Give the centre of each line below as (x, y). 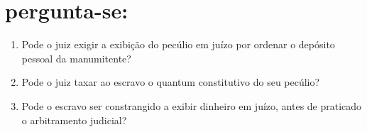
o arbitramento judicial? (74, 120)
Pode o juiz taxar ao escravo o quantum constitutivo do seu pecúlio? (171, 82)
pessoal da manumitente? (76, 58)
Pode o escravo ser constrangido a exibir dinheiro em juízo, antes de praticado (192, 105)
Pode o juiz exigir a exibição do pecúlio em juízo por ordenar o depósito (178, 44)
